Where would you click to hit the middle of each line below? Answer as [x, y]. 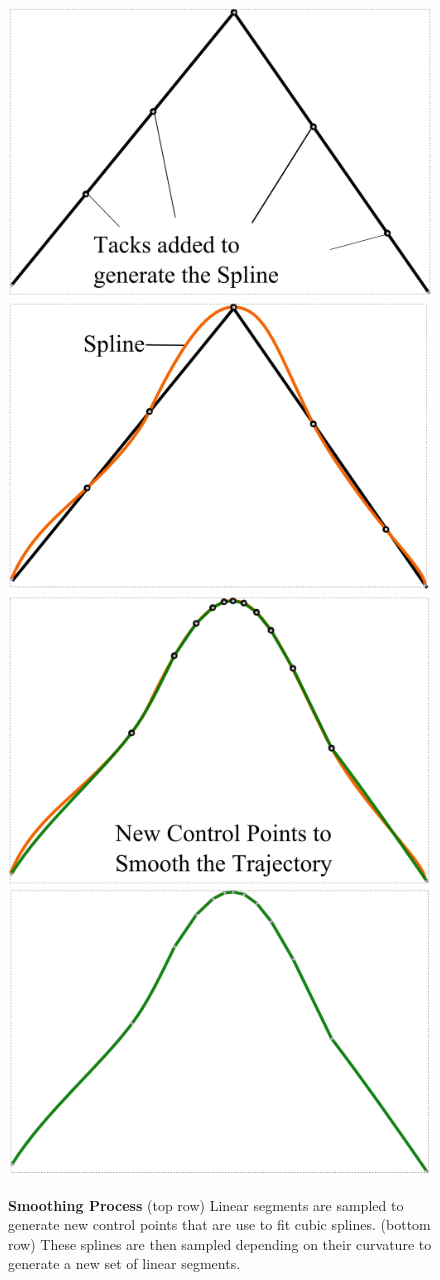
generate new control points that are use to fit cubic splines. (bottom [219, 1224]
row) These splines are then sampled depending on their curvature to [220, 1243]
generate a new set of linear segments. [124, 1263]
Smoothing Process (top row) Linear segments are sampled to [206, 1204]
